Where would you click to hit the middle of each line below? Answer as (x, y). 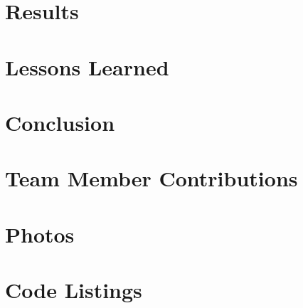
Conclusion (60, 122)
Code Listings (74, 290)
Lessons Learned (87, 67)
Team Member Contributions (151, 178)
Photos (40, 234)
